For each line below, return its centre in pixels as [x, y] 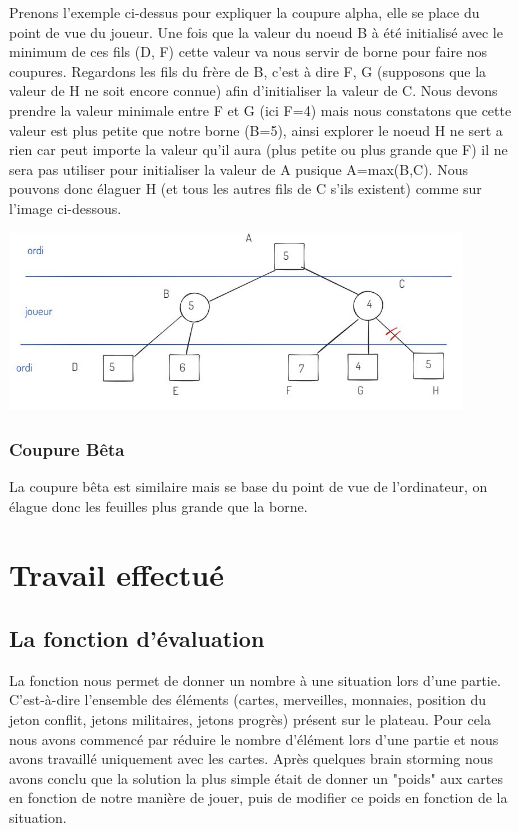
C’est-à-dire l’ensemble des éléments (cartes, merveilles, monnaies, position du [248, 699]
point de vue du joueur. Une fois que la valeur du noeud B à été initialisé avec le [256, 31]
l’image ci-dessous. [65, 207]
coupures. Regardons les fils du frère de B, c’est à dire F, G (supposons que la [248, 70]
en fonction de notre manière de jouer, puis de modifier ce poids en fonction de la [258, 797]
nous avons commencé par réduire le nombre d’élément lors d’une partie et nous [254, 738]
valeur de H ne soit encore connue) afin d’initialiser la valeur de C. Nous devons [253, 90]
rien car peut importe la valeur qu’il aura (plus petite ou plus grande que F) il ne [258, 149]
